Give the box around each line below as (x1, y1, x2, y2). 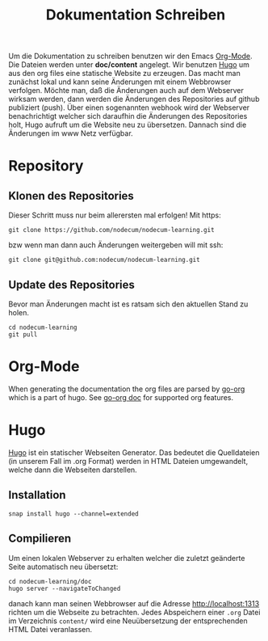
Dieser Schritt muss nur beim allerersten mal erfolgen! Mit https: (8, 210, 222, 220)
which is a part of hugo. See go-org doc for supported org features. (8, 392, 234, 402)
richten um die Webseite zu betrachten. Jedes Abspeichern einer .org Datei (8, 607, 261, 617)
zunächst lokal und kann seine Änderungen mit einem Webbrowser (8, 77, 232, 86)
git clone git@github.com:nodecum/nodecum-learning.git (8, 256, 200, 264)
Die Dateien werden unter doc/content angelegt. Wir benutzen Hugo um (8, 60, 250, 70)
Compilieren (8, 532, 72, 546)
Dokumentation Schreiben (45, 6, 226, 24)
